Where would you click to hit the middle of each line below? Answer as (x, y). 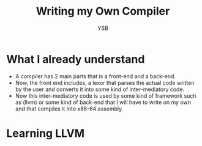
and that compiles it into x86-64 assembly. (69, 109)
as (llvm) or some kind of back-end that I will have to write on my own (103, 102)
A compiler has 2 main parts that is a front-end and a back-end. (95, 76)
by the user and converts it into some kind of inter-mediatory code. (100, 89)
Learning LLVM (45, 133)
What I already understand (76, 59)
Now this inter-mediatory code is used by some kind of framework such (106, 95)
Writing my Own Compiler (103, 11)
